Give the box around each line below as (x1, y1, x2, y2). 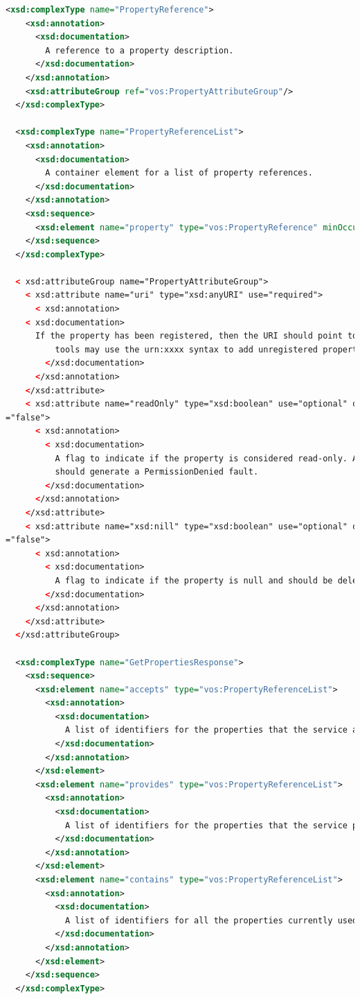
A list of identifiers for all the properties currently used (64, 915, 358, 925)
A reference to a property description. (45, 45, 234, 55)
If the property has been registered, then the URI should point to (35, 331, 358, 341)
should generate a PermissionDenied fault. (55, 467, 259, 477)
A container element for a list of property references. (45, 168, 313, 178)
